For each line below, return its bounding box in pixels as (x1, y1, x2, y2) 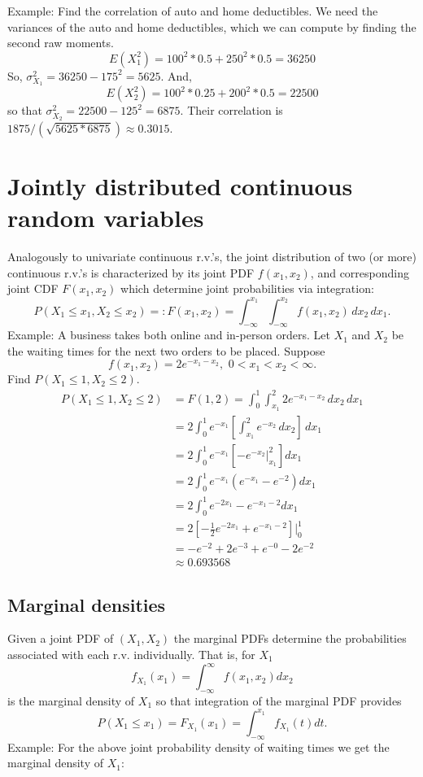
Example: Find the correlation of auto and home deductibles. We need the (7, 2, 378, 19)
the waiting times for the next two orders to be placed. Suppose (7, 342, 325, 359)
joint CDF (7, 280, 59, 297)
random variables (7, 201, 204, 234)
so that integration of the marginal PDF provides (155, 692, 402, 709)
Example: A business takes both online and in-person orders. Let (7, 326, 330, 343)
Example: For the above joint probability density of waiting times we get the (7, 738, 390, 755)
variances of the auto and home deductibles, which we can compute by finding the (7, 18, 416, 35)
